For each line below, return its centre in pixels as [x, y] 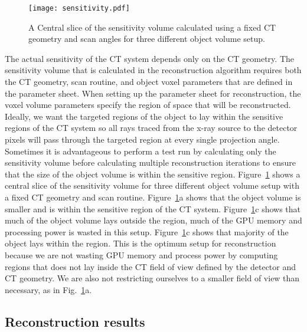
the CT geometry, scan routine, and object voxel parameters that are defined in [149, 82]
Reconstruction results [75, 321]
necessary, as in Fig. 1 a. [48, 289]
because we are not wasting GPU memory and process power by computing [141, 254]
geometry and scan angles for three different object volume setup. [147, 39]
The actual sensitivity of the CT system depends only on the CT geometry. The [149, 58]
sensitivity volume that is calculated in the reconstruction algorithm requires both [153, 70]
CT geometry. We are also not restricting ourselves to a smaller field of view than [152, 278]
